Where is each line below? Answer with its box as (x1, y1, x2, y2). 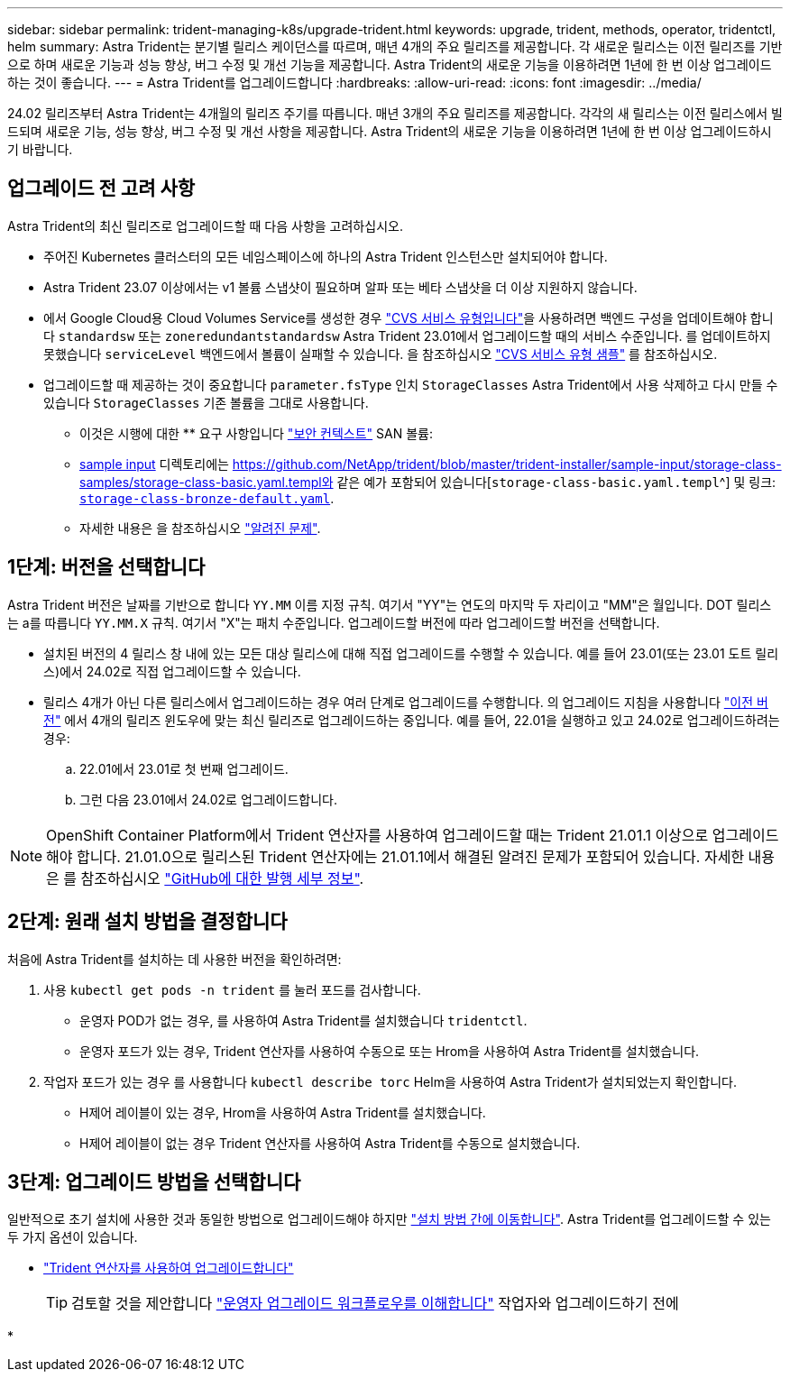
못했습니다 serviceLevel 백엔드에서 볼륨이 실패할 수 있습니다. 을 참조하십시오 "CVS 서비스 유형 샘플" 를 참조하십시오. (43, 345, 718, 362)
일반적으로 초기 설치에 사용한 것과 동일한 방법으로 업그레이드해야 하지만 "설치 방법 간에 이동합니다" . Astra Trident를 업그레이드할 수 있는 (7, 1211, 771, 1227)
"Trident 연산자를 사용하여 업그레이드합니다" (43, 1260, 294, 1276)
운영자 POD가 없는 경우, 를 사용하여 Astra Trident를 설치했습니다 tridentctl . (79, 1012, 528, 1028)
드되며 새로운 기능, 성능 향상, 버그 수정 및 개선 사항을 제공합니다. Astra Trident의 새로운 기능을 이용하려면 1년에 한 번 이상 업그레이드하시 (7, 124, 772, 139)
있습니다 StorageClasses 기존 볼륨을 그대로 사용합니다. (43, 394, 369, 410)
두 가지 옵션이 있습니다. (7, 1229, 138, 1246)
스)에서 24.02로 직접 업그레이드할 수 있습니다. (43, 663, 301, 679)
